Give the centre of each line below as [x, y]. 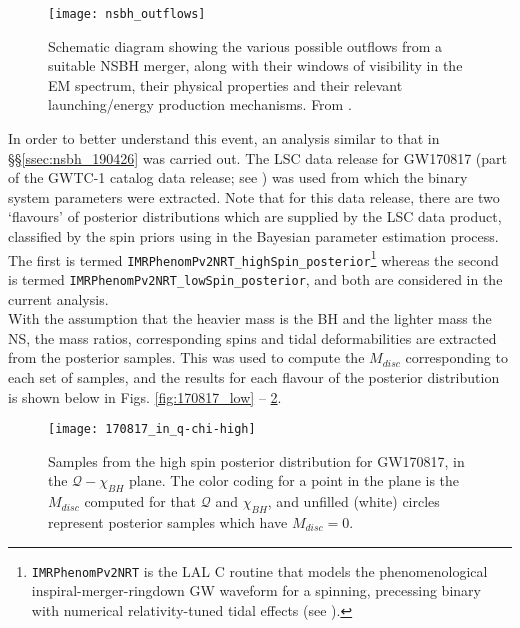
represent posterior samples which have [168, 521]
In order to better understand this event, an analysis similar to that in [224, 138]
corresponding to [456, 357]
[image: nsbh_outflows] [127, 14]
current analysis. [58, 298]
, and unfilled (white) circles [353, 501]
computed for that [140, 501]
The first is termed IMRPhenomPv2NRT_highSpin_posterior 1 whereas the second [253, 258]
